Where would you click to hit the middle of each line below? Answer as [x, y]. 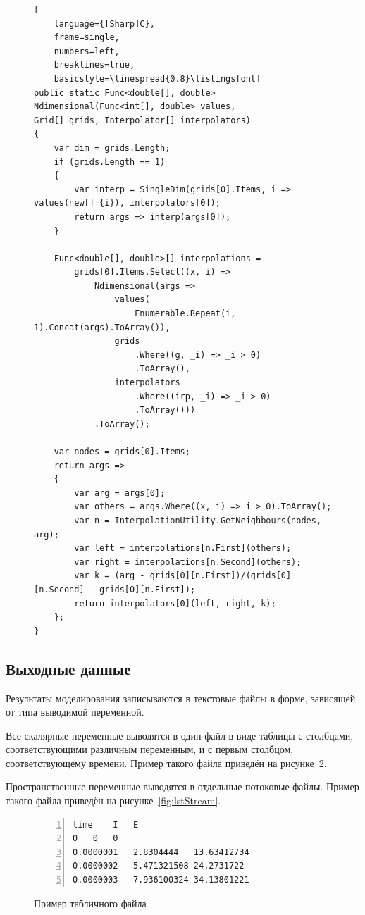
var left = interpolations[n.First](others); [183, 548]
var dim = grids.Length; [112, 148]
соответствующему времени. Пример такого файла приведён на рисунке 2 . [166, 762]
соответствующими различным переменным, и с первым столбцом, [150, 749]
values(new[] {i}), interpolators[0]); [127, 203]
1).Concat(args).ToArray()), [102, 327]
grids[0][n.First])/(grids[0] [221, 576]
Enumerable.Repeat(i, [185, 314]
